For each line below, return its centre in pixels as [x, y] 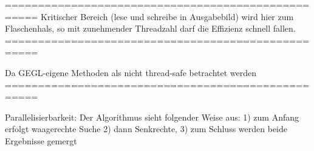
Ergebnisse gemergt [41, 140]
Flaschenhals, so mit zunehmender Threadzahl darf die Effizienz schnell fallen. [150, 28]
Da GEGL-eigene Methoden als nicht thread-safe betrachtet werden [131, 72]
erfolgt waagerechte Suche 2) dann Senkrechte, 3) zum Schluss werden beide [146, 129]
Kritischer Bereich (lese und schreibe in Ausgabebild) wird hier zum [167, 16]
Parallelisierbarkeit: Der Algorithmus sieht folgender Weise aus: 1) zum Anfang [152, 117]
